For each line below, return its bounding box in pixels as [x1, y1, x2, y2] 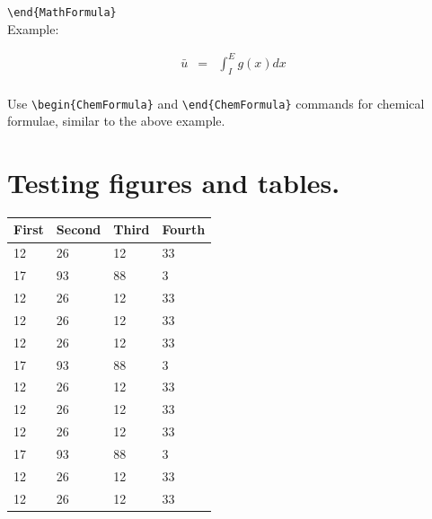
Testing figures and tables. [7, 164, 340, 201]
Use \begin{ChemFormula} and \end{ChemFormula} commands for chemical [7, 93, 425, 112]
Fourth [162, 220, 206, 239]
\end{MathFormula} [7, 6, 117, 19]
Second [56, 220, 101, 239]
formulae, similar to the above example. [7, 111, 225, 130]
